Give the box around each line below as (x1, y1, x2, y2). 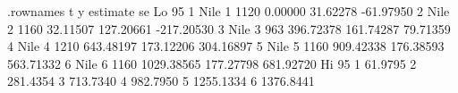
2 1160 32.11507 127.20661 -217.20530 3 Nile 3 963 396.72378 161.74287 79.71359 (7, 19, 451, 38)
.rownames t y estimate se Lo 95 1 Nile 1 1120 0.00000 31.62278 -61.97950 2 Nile (7, 2, 450, 20)
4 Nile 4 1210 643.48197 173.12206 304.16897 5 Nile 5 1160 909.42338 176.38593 (7, 37, 445, 55)
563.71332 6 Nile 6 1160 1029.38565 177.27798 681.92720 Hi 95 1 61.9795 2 (7, 54, 417, 72)
